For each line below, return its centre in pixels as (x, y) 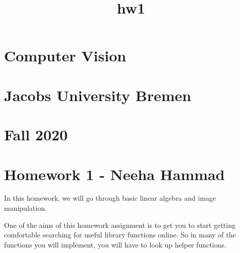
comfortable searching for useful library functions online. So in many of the (120, 235)
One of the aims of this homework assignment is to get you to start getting (120, 225)
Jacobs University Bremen (98, 95)
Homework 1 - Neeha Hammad (114, 174)
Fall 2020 (36, 135)
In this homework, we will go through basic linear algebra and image (110, 198)
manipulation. (25, 208)
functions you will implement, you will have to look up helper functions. (115, 244)
